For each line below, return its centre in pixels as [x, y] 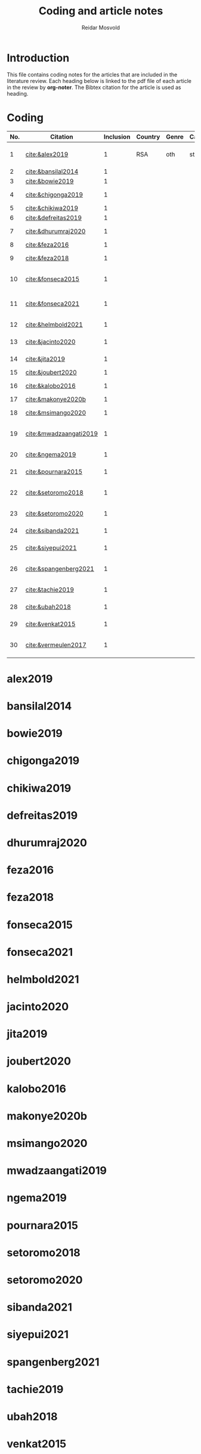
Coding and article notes [101, 11]
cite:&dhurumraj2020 [55, 231]
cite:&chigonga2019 [54, 194]
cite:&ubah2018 [48, 606]
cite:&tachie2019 [50, 590]
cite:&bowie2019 [50, 181]
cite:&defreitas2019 [54, 217]
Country [148, 137]
